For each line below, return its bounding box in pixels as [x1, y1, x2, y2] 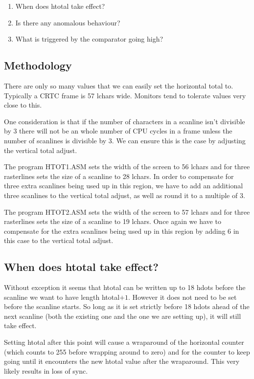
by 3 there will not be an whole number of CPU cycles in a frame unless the [4, 126, 232, 136]
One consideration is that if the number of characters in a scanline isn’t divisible [4, 116, 245, 126]
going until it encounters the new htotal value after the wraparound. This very [4, 356, 240, 366]
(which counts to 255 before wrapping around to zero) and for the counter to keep [4, 346, 250, 357]
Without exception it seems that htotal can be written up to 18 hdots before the [4, 282, 246, 292]
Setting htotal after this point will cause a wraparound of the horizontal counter [4, 337, 244, 347]
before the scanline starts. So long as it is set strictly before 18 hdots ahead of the [4, 301, 250, 312]
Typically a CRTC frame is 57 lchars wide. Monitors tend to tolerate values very [4, 90, 246, 100]
